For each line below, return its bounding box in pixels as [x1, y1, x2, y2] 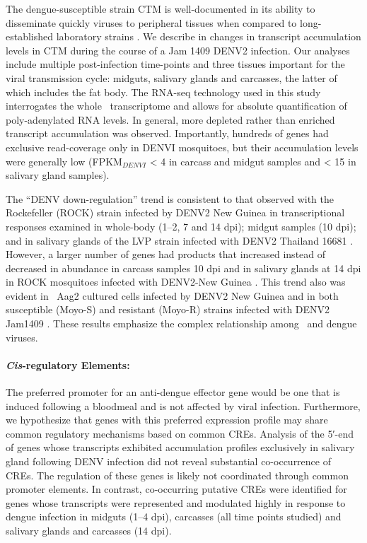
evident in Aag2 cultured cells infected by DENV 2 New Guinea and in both [6, 288, 339, 303]
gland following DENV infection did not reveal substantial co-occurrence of [6, 454, 331, 469]
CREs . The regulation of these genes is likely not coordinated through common [6, 467, 349, 482]
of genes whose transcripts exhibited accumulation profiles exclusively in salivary [6, 440, 355, 455]
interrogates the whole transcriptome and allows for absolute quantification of [6, 98, 347, 113]
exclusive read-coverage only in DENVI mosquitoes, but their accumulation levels [6, 139, 359, 154]
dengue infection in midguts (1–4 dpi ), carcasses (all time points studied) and [6, 509, 342, 524]
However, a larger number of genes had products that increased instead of [6, 247, 326, 262]
